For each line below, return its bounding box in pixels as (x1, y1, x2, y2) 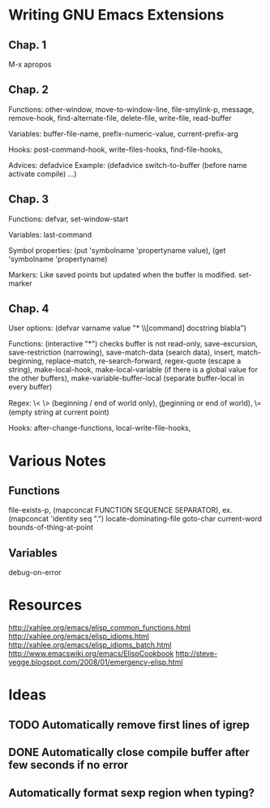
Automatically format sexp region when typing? (8, 785, 255, 800)
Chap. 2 (8, 83, 49, 97)
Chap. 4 (8, 302, 49, 316)
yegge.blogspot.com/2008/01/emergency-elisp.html (8, 657, 183, 667)
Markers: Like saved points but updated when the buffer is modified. (8, 269, 237, 279)
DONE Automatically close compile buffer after (8, 746, 250, 759)
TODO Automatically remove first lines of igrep (8, 718, 250, 732)
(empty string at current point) (8, 407, 109, 417)
